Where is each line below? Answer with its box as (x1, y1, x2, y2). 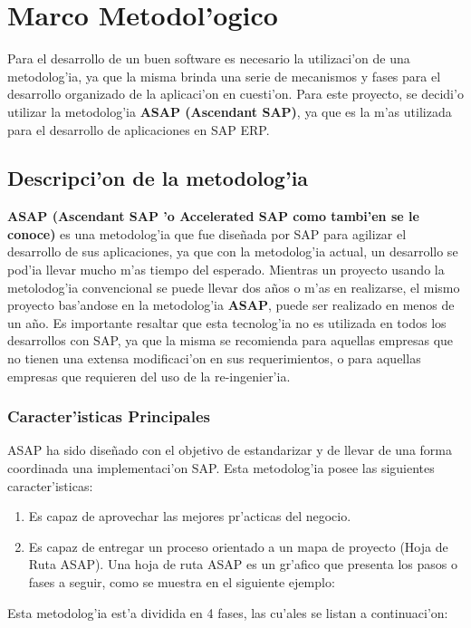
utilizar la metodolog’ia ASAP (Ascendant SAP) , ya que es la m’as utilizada (7, 101, 452, 121)
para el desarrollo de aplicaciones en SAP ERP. (7, 120, 270, 139)
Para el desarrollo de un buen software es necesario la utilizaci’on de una (7, 49, 410, 68)
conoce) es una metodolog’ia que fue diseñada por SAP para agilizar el (7, 224, 407, 243)
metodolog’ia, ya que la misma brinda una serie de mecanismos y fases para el (7, 66, 441, 85)
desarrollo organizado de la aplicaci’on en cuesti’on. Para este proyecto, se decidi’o (7, 84, 464, 103)
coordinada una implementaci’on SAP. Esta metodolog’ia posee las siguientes (7, 459, 435, 478)
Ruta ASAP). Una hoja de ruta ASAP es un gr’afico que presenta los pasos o (28, 555, 457, 574)
